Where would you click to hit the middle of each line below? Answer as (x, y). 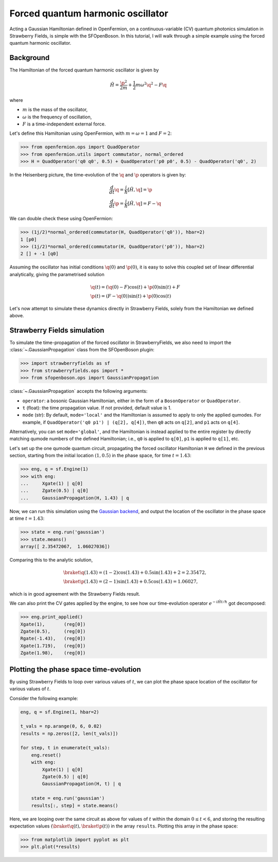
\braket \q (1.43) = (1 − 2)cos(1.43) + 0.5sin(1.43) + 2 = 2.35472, (135, 573)
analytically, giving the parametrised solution (57, 274)
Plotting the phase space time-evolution (75, 669)
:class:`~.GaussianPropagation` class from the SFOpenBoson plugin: (82, 350)
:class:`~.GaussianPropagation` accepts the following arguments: (79, 391)
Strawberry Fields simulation (57, 330)
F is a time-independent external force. (64, 124)
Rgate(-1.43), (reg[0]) (53, 639)
